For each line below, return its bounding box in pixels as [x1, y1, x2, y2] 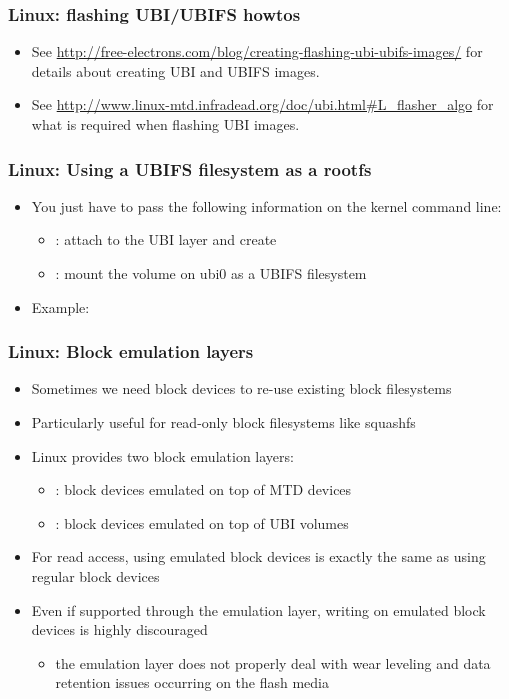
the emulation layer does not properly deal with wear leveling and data [55, 652, 491, 673]
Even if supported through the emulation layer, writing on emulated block [31, 599, 486, 620]
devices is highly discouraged [31, 619, 208, 640]
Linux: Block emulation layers [8, 339, 254, 364]
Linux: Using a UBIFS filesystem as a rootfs [8, 156, 372, 181]
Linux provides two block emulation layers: [31, 445, 294, 466]
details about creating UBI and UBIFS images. [31, 60, 320, 81]
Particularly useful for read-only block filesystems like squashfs [31, 412, 416, 432]
